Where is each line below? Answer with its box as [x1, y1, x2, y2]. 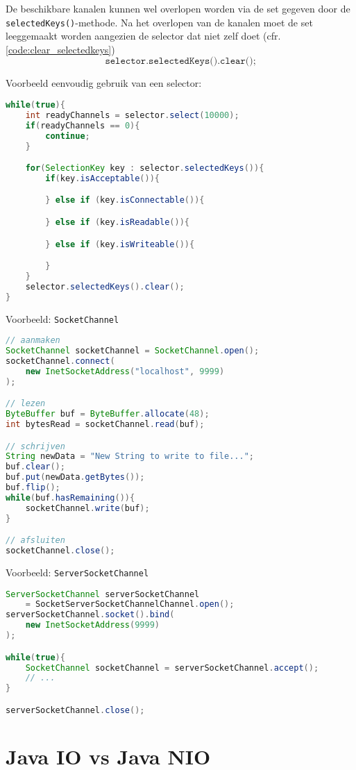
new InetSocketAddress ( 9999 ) [25, 620, 160, 630]
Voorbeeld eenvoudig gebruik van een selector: [6, 76, 202, 90]
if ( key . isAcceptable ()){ [45, 173, 160, 183]
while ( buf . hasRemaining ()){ [6, 492, 135, 503]
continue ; [45, 131, 90, 141]
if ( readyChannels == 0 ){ [25, 120, 140, 131]
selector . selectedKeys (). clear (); [25, 281, 185, 292]
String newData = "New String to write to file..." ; [6, 451, 254, 462]
